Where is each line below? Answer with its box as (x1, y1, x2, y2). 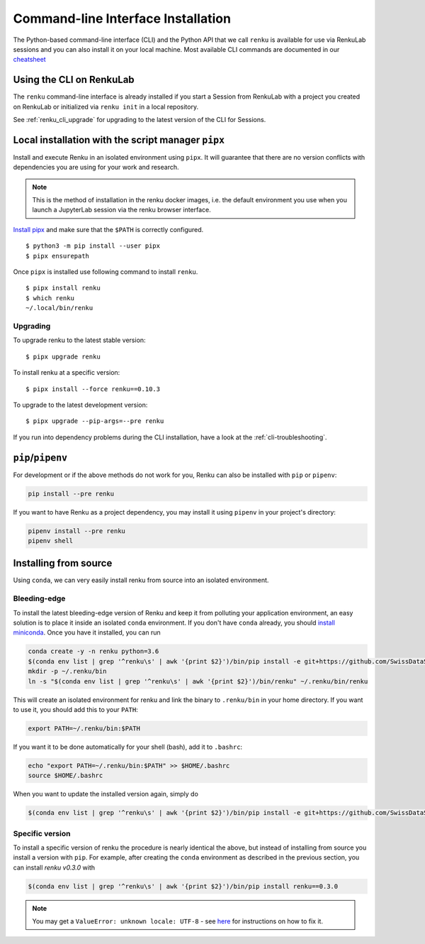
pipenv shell (28, 537, 74, 544)
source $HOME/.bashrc (28, 772, 103, 780)
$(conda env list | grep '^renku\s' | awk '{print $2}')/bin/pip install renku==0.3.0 (28, 882, 339, 890)
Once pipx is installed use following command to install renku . (13, 268, 198, 276)
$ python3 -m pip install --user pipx (25, 242, 161, 250)
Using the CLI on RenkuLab (13, 74, 135, 86)
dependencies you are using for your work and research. (13, 163, 179, 172)
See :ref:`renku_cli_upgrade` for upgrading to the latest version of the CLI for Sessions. (13, 116, 266, 124)
